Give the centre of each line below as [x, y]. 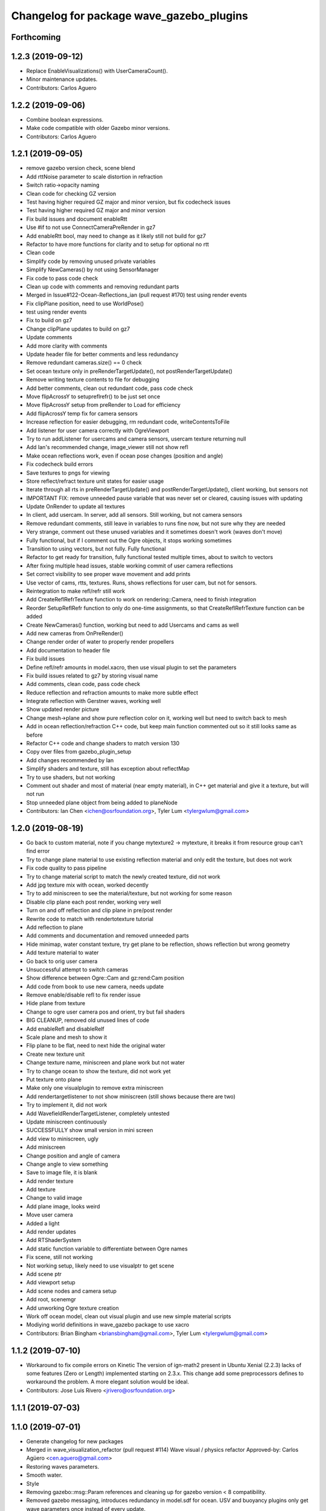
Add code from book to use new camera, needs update [95, 986]
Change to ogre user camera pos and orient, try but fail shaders [106, 1012]
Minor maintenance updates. [62, 79]
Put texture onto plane [54, 1079]
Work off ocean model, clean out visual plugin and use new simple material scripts [129, 1316]
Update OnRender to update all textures [75, 506]
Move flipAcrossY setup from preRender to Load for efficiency [104, 405]
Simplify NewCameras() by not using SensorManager [93, 270]
